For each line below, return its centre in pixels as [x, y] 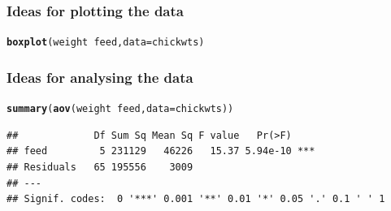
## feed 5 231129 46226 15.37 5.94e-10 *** [161, 151]
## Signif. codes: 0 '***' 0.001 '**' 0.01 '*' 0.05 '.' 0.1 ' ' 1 [196, 199]
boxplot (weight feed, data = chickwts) [106, 43]
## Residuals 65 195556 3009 [100, 167]
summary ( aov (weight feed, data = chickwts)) [120, 109]
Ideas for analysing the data [100, 77]
